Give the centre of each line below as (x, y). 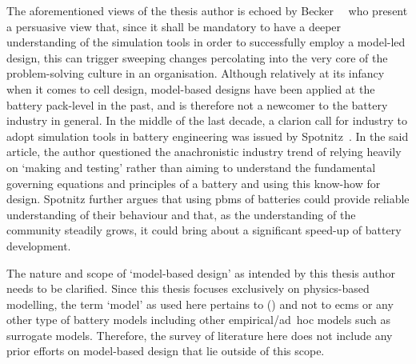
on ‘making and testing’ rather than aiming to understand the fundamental (191, 167)
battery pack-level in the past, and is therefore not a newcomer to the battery (197, 104)
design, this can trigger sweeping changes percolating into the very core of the (197, 57)
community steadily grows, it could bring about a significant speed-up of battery (204, 230)
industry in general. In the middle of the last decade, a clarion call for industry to (207, 120)
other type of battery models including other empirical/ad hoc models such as (198, 320)
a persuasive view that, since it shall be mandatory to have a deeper (174, 26)
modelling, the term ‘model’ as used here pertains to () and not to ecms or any (200, 304)
